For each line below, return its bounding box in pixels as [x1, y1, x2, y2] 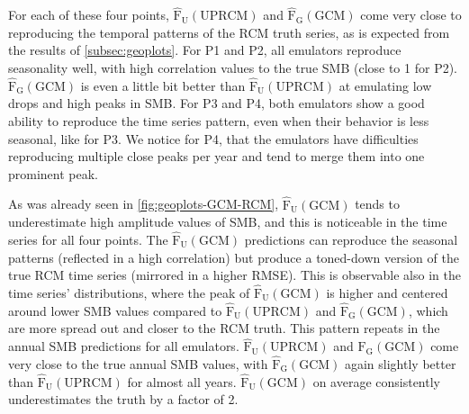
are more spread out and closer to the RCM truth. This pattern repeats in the [8, 319, 440, 337]
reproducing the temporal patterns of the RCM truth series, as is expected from [8, 22, 450, 41]
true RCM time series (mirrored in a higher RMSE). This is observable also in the [8, 265, 461, 284]
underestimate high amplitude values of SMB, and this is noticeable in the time [8, 212, 447, 231]
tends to [355, 194, 400, 213]
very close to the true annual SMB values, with [8, 355, 268, 373]
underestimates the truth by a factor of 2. [8, 390, 239, 409]
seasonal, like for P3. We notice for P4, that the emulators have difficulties [8, 129, 419, 148]
